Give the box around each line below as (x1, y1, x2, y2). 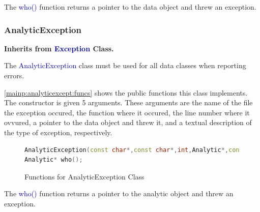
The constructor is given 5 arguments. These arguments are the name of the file (4, 97, 253, 108)
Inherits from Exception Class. (4, 43, 114, 53)
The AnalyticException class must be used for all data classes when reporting (4, 60, 246, 71)
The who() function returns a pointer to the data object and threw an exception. (4, 2, 256, 12)
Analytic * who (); (24, 156, 83, 164)
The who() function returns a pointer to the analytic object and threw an (4, 188, 234, 199)
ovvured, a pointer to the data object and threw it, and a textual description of (4, 117, 252, 128)
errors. (4, 70, 24, 80)
